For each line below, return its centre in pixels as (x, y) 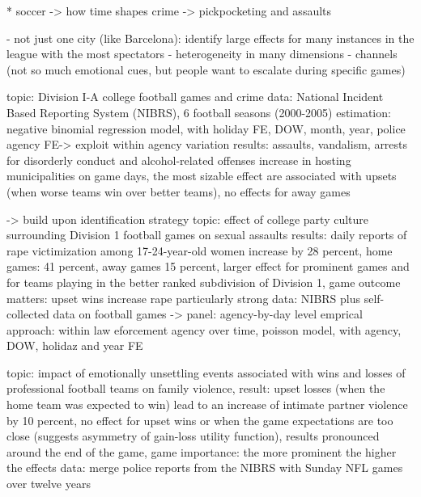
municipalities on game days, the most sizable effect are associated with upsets (202, 176)
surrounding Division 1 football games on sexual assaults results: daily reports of (207, 235)
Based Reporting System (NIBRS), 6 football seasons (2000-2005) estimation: (199, 112)
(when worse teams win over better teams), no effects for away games (179, 191)
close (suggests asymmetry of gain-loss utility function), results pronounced (193, 436)
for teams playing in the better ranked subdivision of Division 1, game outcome (204, 282)
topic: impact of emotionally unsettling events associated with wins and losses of (206, 372)
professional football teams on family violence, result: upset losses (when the (196, 388)
